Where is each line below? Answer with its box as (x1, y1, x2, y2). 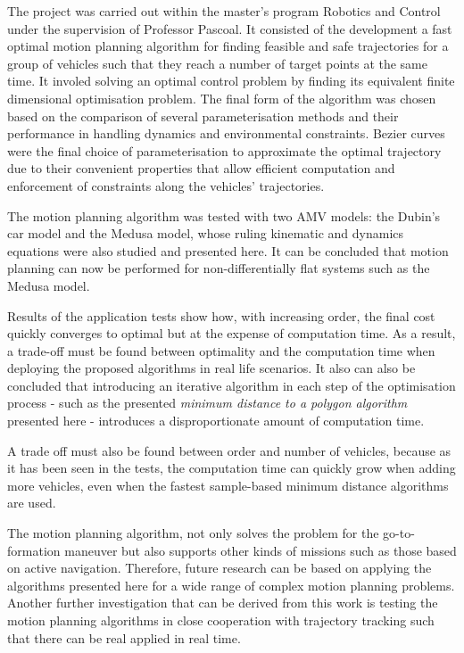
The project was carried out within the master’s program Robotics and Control (7, 2, 441, 20)
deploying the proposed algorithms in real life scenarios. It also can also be (7, 359, 416, 377)
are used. (7, 493, 56, 512)
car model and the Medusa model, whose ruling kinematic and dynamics (7, 224, 404, 243)
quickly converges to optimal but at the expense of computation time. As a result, (7, 324, 456, 343)
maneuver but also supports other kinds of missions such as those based (64, 541, 457, 559)
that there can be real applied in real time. (7, 628, 241, 647)
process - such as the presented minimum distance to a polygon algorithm (7, 393, 408, 412)
